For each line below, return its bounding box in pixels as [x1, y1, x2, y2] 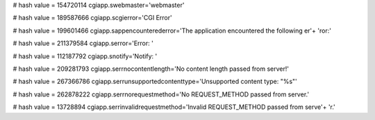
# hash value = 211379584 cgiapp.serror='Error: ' [12, 39, 154, 48]
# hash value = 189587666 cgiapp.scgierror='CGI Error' [12, 14, 173, 22]
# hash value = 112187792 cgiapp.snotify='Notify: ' [12, 52, 158, 60]
